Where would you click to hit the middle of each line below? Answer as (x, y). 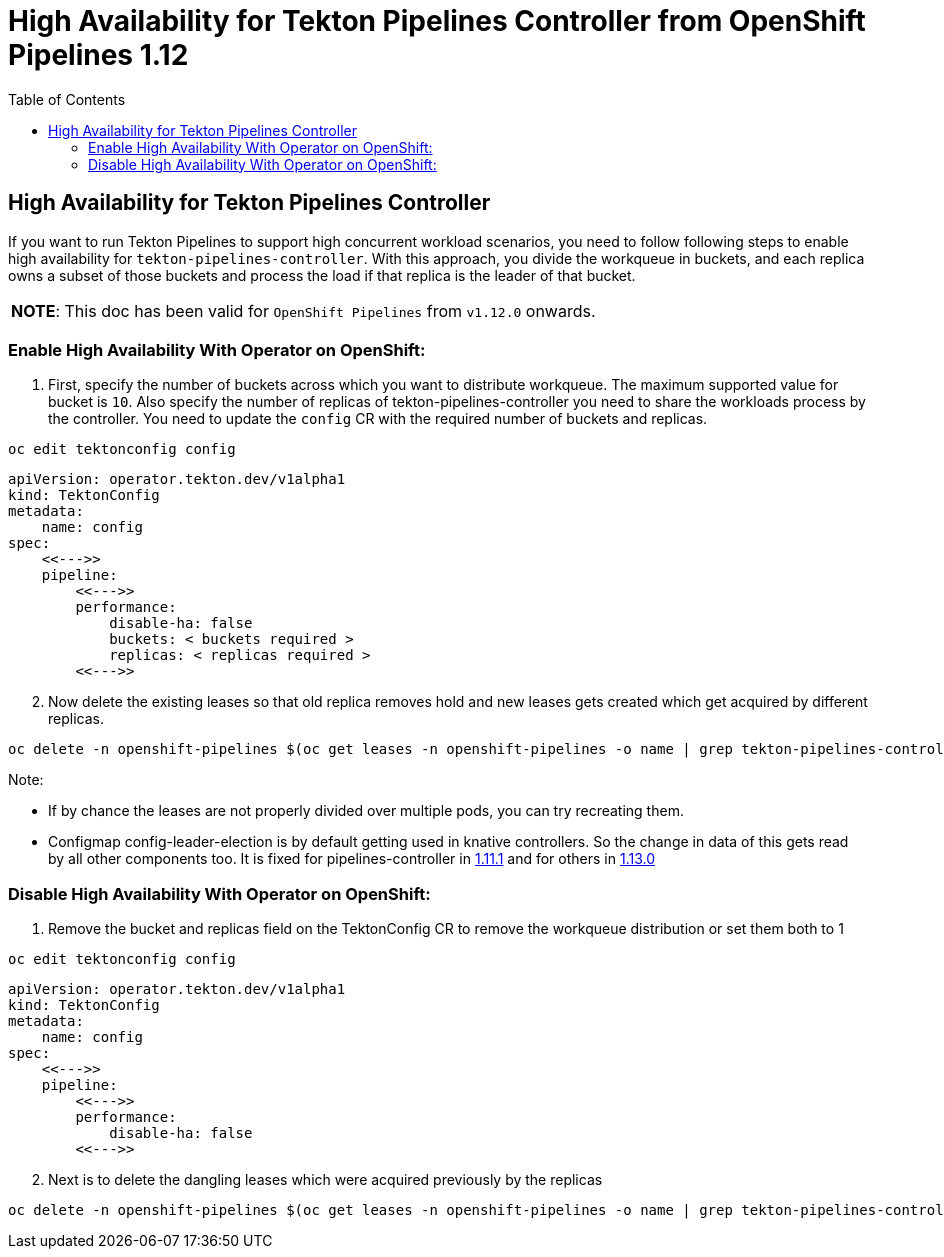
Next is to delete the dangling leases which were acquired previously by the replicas (325, 1180)
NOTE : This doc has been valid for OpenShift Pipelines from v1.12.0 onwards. (303, 310)
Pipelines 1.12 (98, 55)
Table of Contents (67, 99)
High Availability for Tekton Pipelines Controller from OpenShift (437, 21)
